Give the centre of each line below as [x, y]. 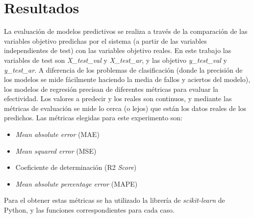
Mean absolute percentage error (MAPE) [76, 183]
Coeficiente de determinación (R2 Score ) [76, 167]
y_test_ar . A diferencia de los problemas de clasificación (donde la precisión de [123, 69]
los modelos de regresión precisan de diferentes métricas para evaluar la [111, 89]
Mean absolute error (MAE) [57, 134]
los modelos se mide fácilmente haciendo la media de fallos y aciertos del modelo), [127, 79]
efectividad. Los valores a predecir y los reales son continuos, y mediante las [118, 98]
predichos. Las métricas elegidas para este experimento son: [93, 118]
